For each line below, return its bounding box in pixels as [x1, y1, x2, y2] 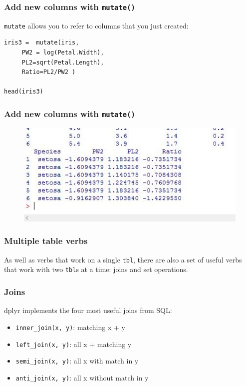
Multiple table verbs [4, 234, 88, 247]
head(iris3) [4, 88, 43, 95]
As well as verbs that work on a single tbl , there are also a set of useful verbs [4, 254, 242, 264]
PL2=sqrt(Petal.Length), [21, 58, 104, 66]
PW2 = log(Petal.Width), [21, 49, 104, 56]
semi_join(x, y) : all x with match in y [15, 355, 139, 366]
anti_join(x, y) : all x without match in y [15, 372, 149, 382]
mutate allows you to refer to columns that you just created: [4, 20, 189, 30]
